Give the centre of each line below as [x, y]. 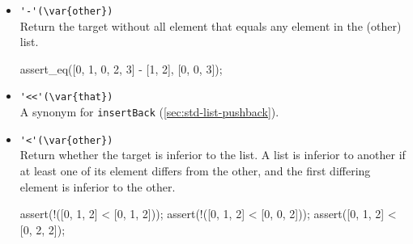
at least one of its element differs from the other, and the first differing [195, 170]
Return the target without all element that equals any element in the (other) [211, 25]
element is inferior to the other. [98, 186]
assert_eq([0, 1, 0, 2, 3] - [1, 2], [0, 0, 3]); [121, 68]
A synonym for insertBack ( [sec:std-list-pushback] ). [149, 112]
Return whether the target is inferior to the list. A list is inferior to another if [213, 155]
